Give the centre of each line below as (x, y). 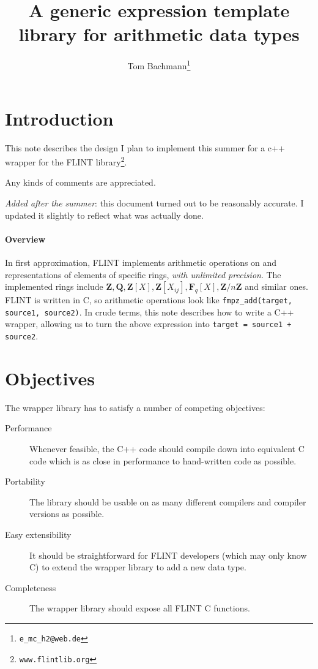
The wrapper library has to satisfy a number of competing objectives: (135, 407)
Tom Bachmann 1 (159, 65)
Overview (25, 239)
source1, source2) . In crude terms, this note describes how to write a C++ (150, 312)
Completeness (31, 587)
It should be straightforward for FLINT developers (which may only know (168, 555)
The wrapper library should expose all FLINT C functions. (140, 608)
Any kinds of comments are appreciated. (80, 182)
